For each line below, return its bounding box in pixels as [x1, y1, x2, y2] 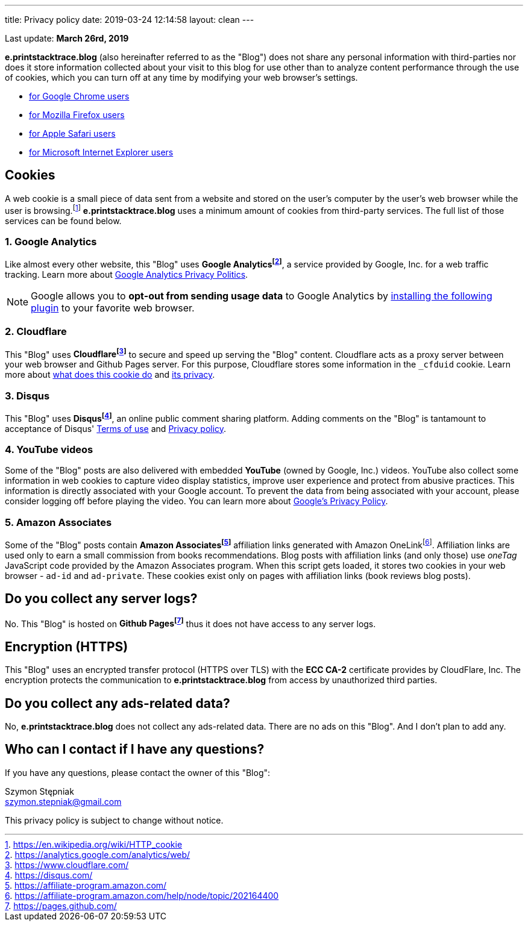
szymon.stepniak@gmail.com [5, 796, 122, 807]
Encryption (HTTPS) [5, 639, 128, 654]
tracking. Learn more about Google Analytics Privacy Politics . [5, 269, 248, 280]
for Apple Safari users [29, 128, 116, 139]
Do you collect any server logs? [5, 591, 198, 607]
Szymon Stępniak [5, 786, 74, 796]
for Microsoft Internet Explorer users [29, 147, 174, 157]
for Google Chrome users [29, 91, 130, 101]
